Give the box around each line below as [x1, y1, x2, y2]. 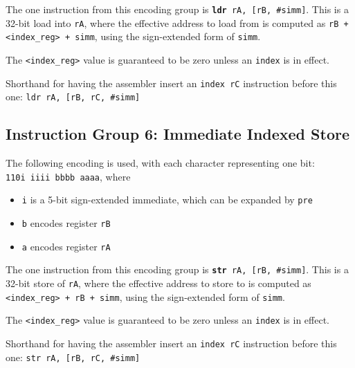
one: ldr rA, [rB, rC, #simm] [6, 89, 140, 104]
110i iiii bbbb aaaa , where [6, 169, 131, 183]
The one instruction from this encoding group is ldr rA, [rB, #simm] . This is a [6, 2, 349, 16]
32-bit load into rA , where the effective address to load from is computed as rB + [6, 15, 349, 30]
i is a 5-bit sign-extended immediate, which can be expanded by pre [21, 192, 313, 207]
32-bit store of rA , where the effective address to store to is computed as [6, 276, 311, 291]
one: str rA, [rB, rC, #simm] [6, 349, 140, 364]
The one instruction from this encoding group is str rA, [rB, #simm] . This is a [6, 262, 349, 277]
